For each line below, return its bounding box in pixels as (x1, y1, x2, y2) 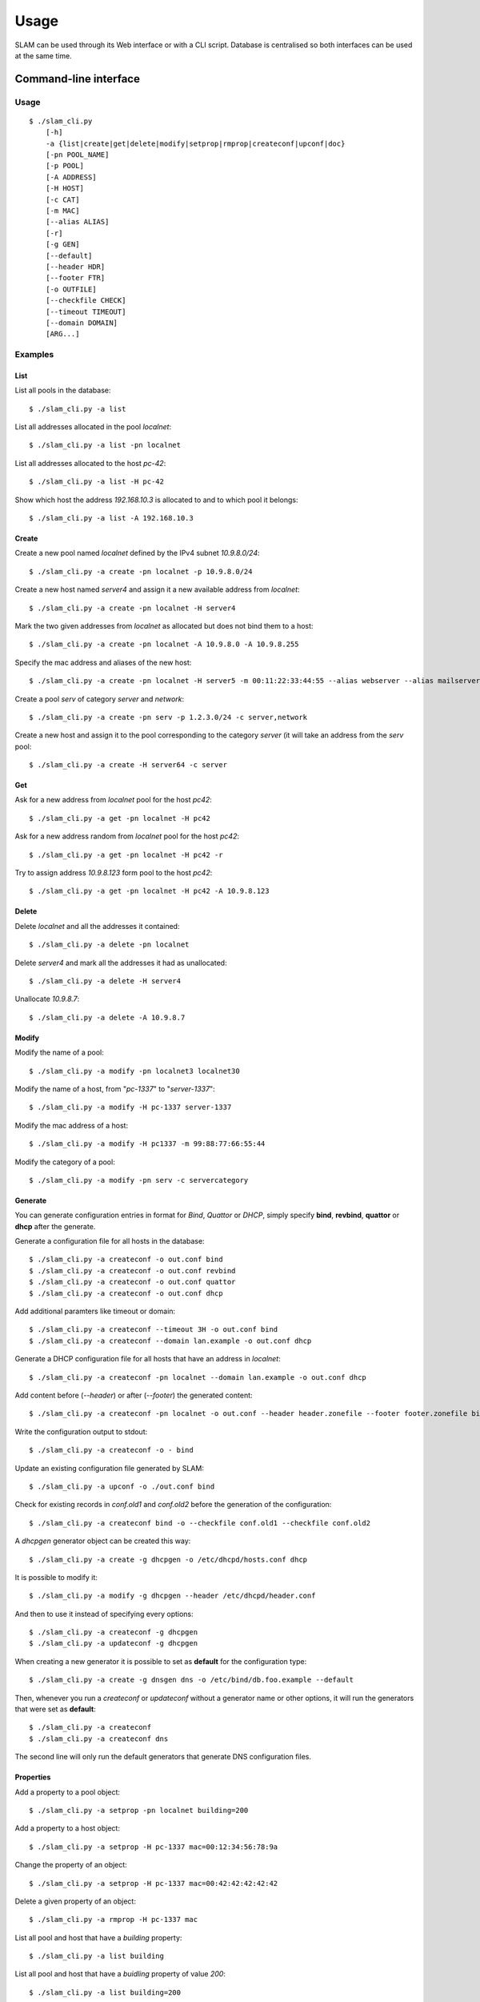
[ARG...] (45, 329, 80, 339)
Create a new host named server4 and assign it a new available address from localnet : (14, 585, 300, 594)
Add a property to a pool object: (14, 1787, 120, 1797)
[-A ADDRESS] (45, 172, 97, 182)
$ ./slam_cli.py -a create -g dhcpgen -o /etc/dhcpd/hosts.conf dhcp (29, 1554, 308, 1564)
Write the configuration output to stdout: (14, 1426, 148, 1437)
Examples (14, 349, 54, 360)
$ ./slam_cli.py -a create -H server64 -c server (29, 761, 228, 770)
